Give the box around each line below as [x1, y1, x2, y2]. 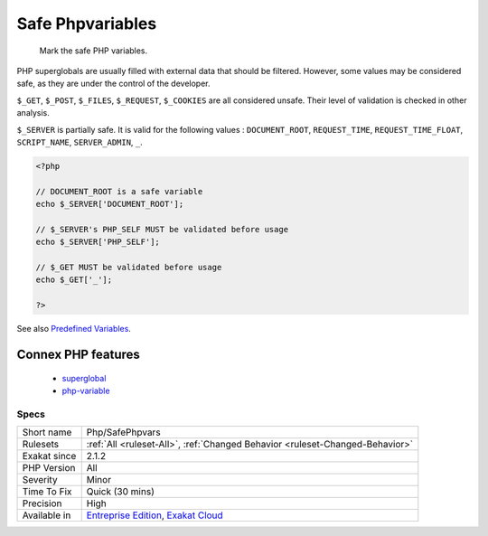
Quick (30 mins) [86, 485, 155, 498]
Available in [22, 509, 71, 522]
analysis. [16, 108, 50, 118]
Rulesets [22, 438, 59, 451]
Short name [22, 426, 72, 438]
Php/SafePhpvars [86, 426, 162, 438]
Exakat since [22, 450, 77, 463]
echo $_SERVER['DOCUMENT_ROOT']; [35, 199, 184, 210]
